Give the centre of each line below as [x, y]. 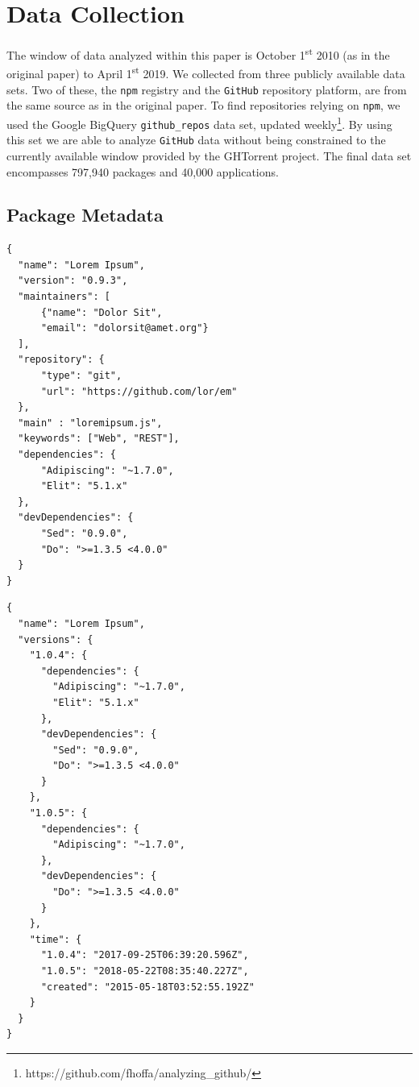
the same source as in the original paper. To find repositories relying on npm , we [203, 105]
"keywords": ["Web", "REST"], [99, 439]
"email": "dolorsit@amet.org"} [124, 328]
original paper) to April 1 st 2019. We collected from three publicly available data [206, 73]
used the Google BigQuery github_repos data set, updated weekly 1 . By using [199, 122]
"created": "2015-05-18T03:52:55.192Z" [147, 987]
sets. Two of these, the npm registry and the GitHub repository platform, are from [207, 89]
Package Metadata [85, 215]
